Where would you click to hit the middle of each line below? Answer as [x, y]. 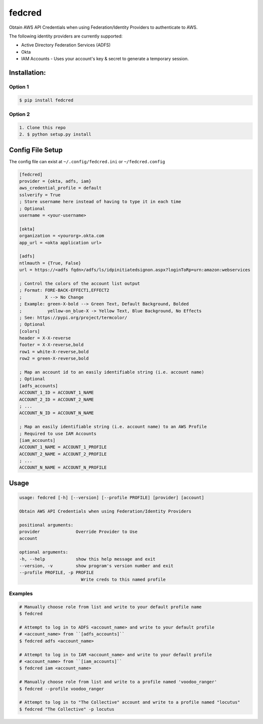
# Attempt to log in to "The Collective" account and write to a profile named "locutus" [130, 702]
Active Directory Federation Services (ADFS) [66, 45]
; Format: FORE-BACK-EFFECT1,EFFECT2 [64, 290]
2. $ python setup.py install [55, 134]
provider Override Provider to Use [78, 532]
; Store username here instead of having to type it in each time [100, 202]
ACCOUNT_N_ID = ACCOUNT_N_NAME [57, 413]
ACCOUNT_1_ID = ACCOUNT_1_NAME [57, 393]
